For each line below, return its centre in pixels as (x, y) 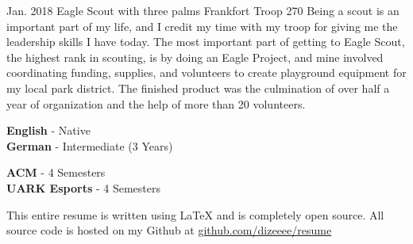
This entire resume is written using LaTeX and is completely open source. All (195, 214)
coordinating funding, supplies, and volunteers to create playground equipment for (206, 72)
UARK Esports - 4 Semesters (83, 187)
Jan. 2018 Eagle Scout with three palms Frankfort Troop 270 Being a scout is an (203, 10)
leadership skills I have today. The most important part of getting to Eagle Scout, (206, 42)
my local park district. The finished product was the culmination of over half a (198, 88)
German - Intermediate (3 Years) (90, 145)
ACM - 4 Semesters (56, 172)
